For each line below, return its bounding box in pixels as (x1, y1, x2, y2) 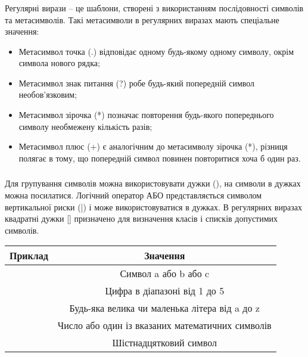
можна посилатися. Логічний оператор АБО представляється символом (5, 188, 262, 201)
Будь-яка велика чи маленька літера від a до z (69, 301, 260, 315)
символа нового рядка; (18, 57, 100, 69)
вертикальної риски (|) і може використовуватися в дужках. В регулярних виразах (5, 200, 302, 213)
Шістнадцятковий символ (112, 336, 217, 350)
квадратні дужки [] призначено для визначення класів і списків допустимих (5, 212, 278, 225)
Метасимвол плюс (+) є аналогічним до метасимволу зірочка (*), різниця (18, 140, 288, 153)
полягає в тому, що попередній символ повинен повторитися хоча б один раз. (18, 151, 301, 164)
